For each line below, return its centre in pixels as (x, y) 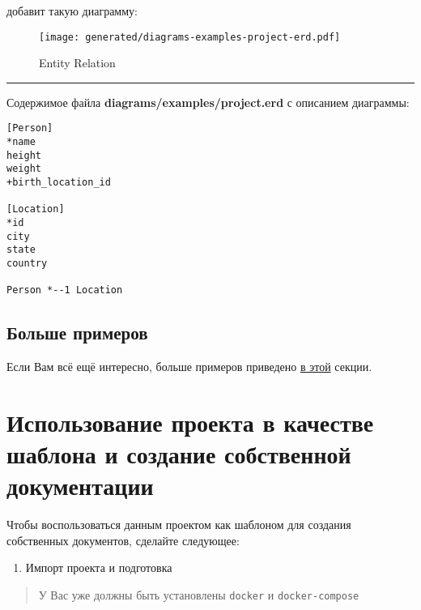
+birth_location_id (59, 183)
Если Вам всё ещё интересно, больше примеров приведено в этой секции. (189, 367)
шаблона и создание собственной (179, 454)
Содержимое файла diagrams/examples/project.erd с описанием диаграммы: (208, 102)
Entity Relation (77, 63)
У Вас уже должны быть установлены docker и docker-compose (199, 595)
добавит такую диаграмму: (72, 11)
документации (80, 486)
